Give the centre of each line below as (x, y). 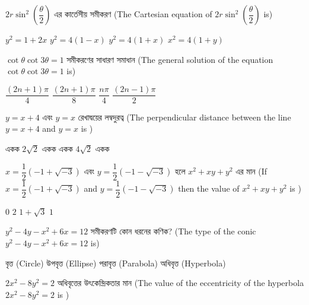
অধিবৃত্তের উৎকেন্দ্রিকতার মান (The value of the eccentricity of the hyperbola (181, 283)
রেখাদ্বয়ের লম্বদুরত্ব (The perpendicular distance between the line (184, 117)
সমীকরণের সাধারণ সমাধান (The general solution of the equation (170, 59)
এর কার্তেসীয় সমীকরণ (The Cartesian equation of (133, 14)
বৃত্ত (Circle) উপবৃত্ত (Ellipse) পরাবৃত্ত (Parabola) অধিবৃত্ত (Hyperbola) (116, 263)
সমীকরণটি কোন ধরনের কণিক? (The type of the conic (173, 231)
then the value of (209, 188)
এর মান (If (251, 171)
